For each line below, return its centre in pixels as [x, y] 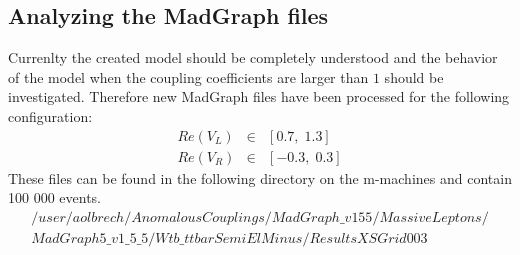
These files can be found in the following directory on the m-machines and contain [260, 177]
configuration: [50, 115]
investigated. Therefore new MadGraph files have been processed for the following [259, 96]
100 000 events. [55, 197]
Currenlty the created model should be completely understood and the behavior [253, 57]
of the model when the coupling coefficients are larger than [188, 76]
